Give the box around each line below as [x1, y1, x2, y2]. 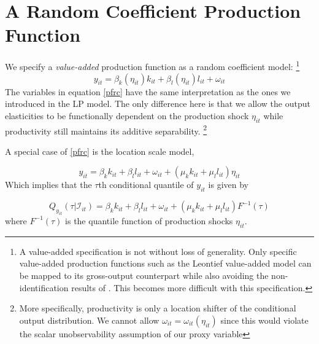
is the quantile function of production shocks [65, 214, 233, 227]
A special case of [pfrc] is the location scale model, [5, 144, 194, 157]
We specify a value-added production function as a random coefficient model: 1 [5, 58, 300, 72]
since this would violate [220, 313, 309, 326]
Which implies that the [5, 178, 92, 191]
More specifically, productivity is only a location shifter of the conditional [19, 302, 296, 315]
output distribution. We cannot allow [19, 313, 159, 326]
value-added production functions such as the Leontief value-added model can [19, 257, 312, 270]
